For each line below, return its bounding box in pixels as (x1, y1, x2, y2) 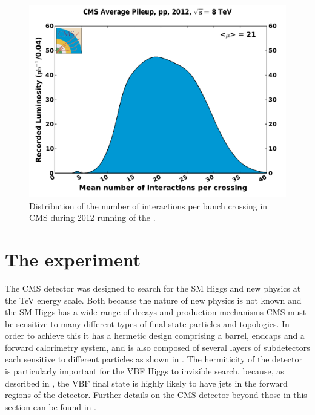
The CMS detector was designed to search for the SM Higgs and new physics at (5, 281, 301, 294)
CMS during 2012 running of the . (29, 211, 156, 224)
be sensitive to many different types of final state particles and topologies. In (5, 317, 290, 330)
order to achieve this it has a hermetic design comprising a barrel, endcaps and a (5, 329, 305, 342)
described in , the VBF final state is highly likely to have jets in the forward (5, 376, 288, 389)
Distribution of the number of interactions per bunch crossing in (29, 199, 268, 212)
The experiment (5, 246, 141, 271)
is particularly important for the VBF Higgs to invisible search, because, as (5, 365, 284, 377)
